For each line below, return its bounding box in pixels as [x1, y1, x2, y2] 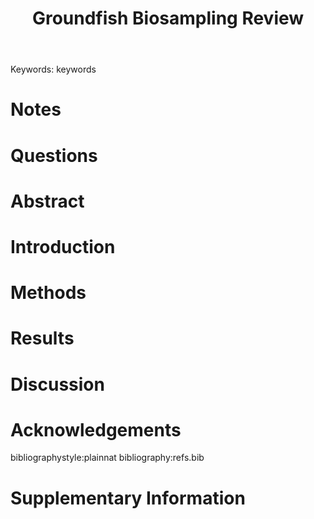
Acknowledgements [10, 418, 182, 441]
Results [10, 327, 75, 350]
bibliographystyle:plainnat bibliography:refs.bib [10, 452, 205, 464]
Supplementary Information [10, 487, 246, 509]
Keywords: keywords [10, 63, 97, 76]
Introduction [10, 235, 116, 258]
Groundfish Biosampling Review [31, 7, 305, 30]
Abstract [10, 190, 85, 212]
